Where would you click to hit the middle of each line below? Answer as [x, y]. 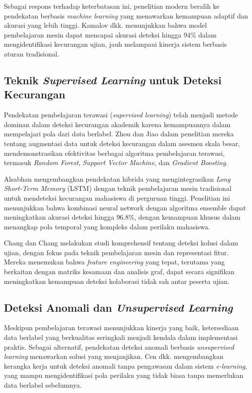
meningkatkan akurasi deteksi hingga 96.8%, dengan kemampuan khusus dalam [122, 217]
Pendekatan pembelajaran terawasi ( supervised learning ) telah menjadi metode [121, 115]
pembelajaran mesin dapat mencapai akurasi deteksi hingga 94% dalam [110, 34]
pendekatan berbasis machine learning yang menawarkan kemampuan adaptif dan [126, 15]
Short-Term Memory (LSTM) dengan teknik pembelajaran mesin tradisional [118, 188]
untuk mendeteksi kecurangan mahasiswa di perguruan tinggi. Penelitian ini [117, 197]
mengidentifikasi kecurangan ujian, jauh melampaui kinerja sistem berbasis [116, 44]
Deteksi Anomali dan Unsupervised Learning [118, 307]
